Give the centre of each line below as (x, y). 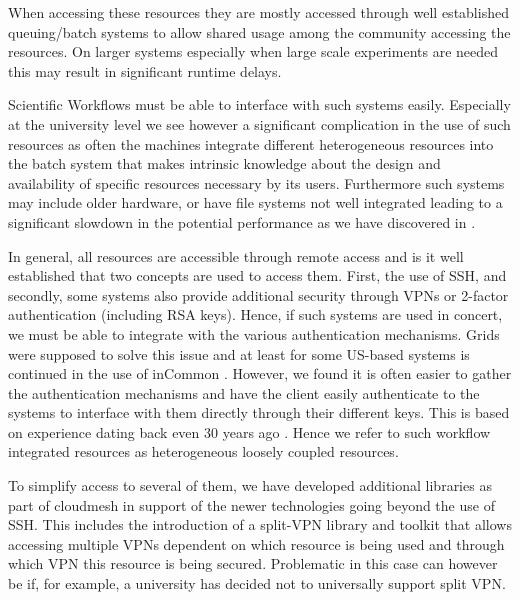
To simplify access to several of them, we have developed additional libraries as (250, 485)
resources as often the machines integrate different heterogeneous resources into (251, 143)
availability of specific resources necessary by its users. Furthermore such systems (256, 182)
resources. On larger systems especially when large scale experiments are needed (253, 51)
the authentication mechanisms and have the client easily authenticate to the (244, 392)
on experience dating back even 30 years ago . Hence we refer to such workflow (249, 431)
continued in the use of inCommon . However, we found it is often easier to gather (260, 373)
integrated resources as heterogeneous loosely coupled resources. (203, 451)
